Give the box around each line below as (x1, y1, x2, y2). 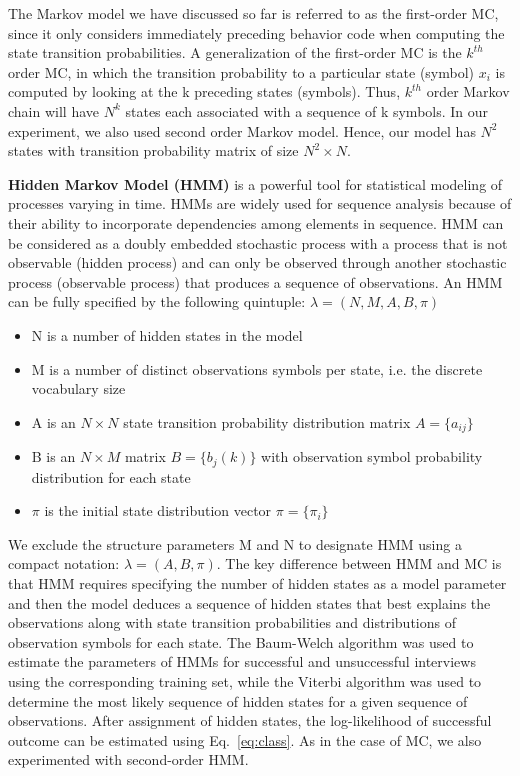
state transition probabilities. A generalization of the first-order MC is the (8, 42, 462, 63)
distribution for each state (31, 466, 191, 487)
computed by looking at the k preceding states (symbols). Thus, (8, 81, 401, 102)
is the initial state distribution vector (44, 500, 272, 521)
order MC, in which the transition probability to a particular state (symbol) (8, 61, 475, 82)
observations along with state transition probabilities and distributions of (8, 612, 456, 633)
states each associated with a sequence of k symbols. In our (125, 100, 489, 121)
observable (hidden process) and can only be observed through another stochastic (8, 252, 507, 273)
